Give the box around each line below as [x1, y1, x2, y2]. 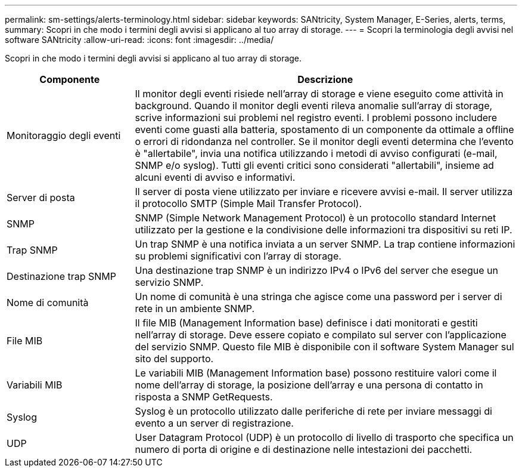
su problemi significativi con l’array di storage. [135, 250, 341, 262]
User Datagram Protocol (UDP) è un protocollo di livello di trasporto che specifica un [135, 431, 514, 443]
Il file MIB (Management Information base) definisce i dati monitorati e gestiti [135, 317, 478, 329]
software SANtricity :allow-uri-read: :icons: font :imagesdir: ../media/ [5, 35, 274, 45]
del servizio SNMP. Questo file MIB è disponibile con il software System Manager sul [135, 341, 514, 353]
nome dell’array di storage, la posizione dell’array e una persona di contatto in [135, 379, 483, 391]
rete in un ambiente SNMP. [135, 303, 255, 314]
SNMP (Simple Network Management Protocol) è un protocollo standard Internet [135, 212, 496, 224]
